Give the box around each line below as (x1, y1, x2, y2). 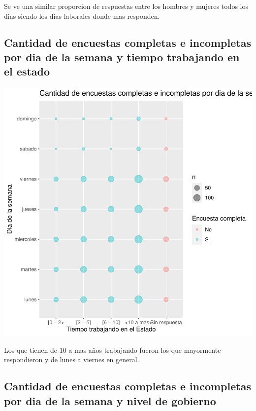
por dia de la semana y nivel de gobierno (4, 393, 216, 408)
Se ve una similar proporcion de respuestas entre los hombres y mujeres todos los (4, 1, 248, 11)
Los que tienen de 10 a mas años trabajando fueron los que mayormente (4, 344, 221, 355)
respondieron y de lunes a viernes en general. (4, 354, 139, 365)
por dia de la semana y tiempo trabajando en (4, 49, 240, 64)
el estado (4, 64, 50, 79)
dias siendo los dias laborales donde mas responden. (4, 10, 160, 21)
